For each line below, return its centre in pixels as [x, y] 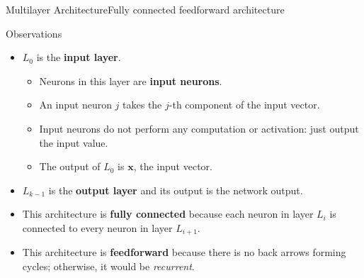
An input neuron [75, 105]
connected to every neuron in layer [97, 227]
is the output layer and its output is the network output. [176, 190]
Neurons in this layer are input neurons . [131, 80]
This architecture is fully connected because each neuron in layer [168, 214]
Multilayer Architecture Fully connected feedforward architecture [145, 9]
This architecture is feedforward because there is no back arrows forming [184, 252]
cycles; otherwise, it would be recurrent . [108, 266]
